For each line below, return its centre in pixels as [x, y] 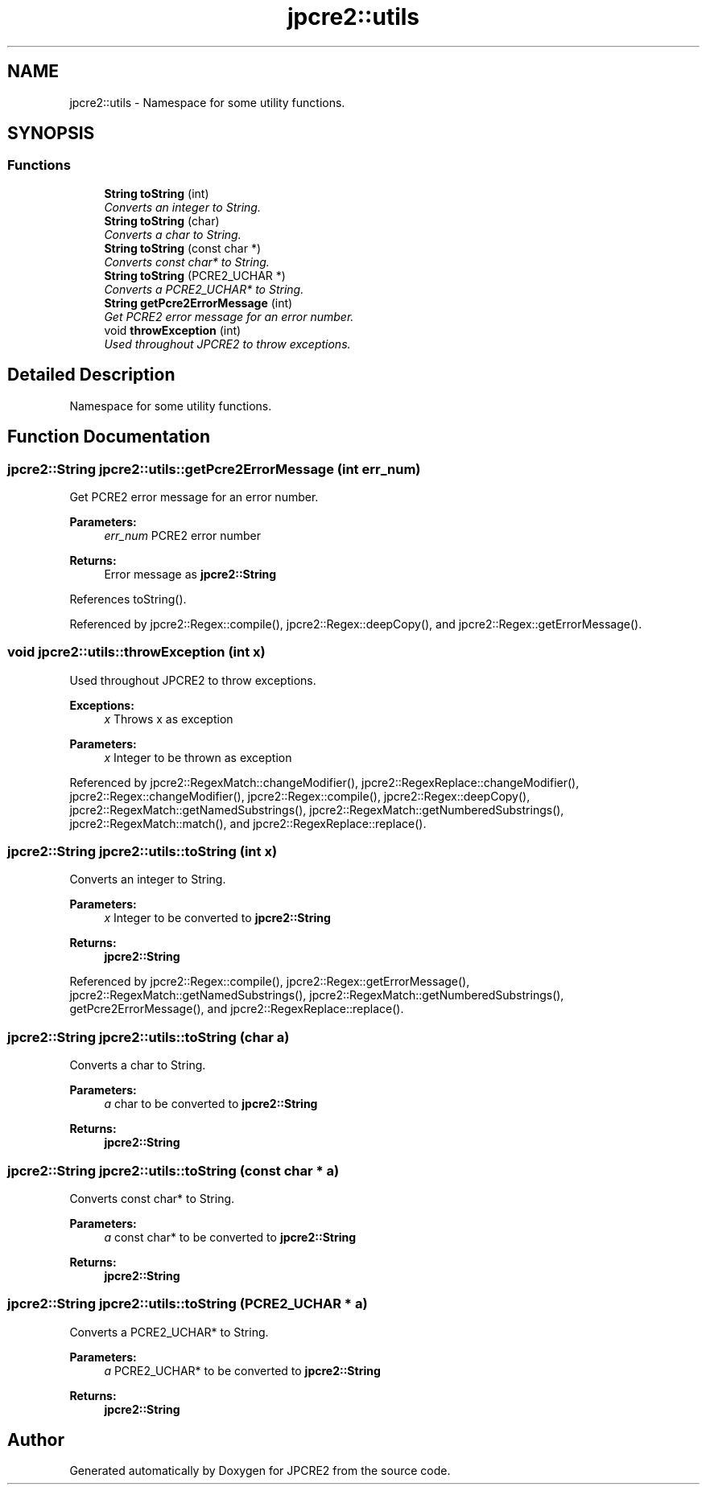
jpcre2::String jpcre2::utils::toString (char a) [149, 1037]
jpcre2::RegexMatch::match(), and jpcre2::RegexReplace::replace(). [248, 823]
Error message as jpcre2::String [190, 574]
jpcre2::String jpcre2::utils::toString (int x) [142, 851]
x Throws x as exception [169, 719]
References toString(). [128, 599]
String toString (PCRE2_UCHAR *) [195, 275]
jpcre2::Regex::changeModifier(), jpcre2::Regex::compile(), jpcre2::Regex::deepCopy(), [300, 796]
